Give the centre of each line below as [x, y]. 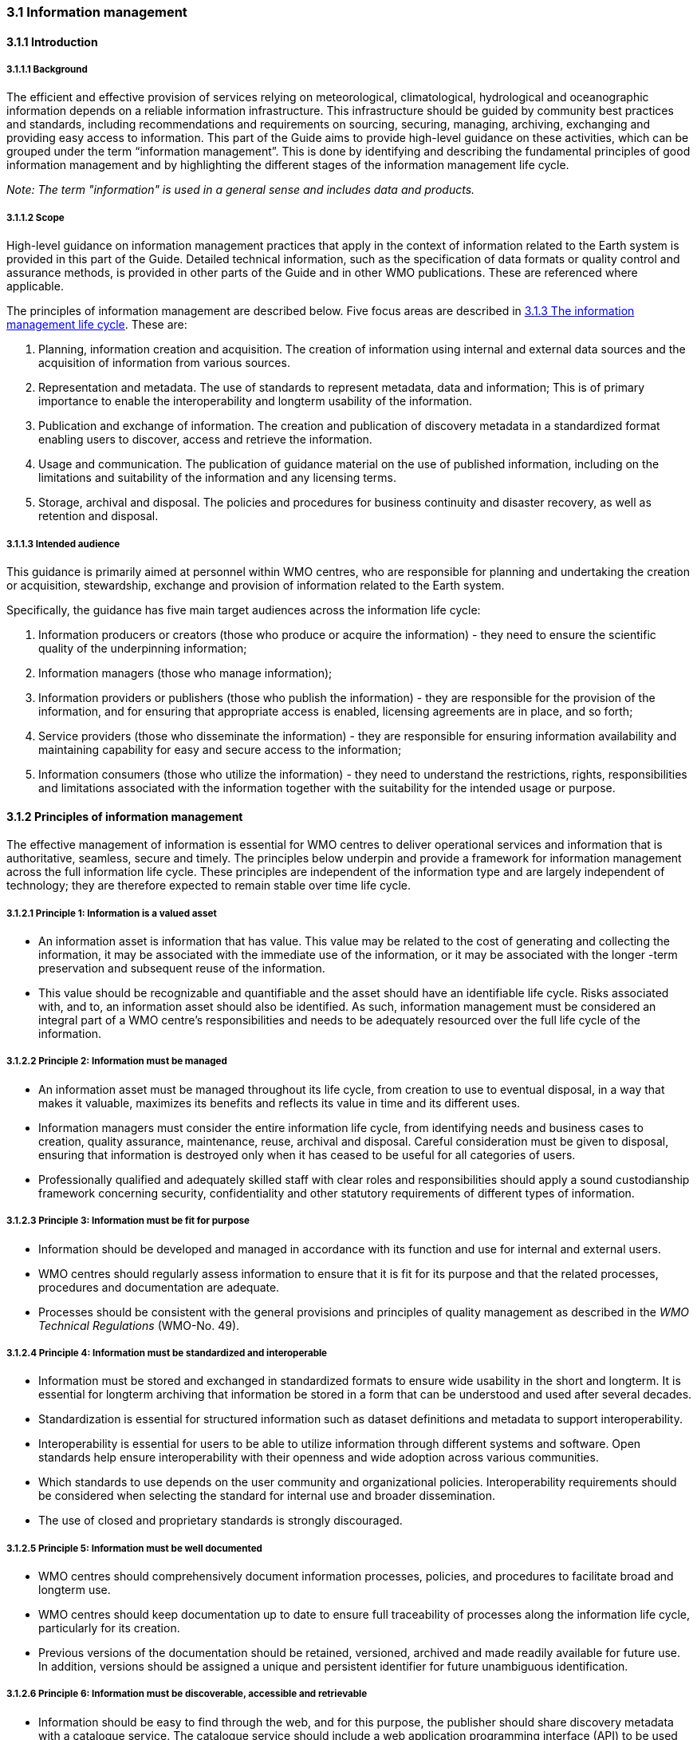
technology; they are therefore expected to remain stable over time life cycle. [209, 886]
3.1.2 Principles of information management [125, 816]
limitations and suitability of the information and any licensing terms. [217, 478]
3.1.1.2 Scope [35, 217]
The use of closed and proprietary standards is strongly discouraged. [221, 1521]
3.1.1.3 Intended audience [63, 544]
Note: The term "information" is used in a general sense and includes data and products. [241, 190]
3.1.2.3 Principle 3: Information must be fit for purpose [128, 1221]
